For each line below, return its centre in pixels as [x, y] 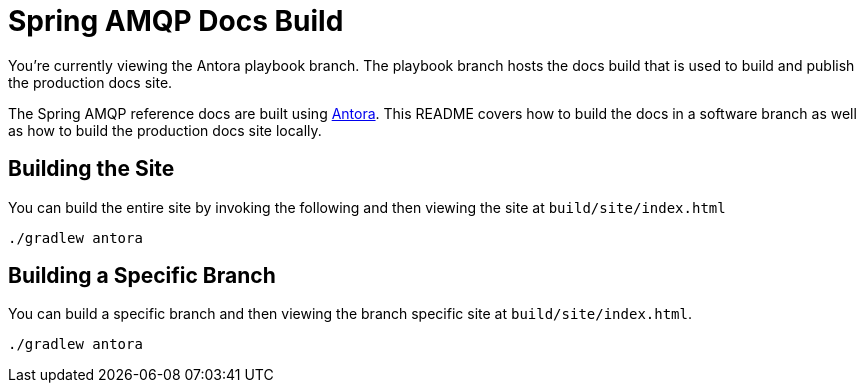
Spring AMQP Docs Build [176, 21]
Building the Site [91, 169]
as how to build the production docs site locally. [165, 130]
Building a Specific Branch [142, 276]
